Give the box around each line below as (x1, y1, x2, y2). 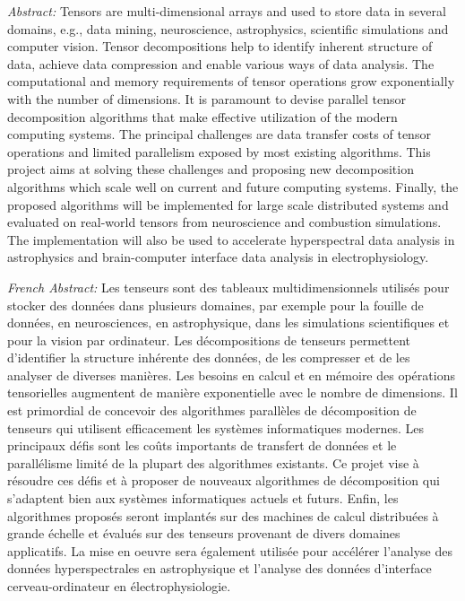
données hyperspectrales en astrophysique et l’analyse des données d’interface (7, 559, 432, 578)
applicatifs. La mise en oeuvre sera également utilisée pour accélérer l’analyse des (7, 541, 453, 560)
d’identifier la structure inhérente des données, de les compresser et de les (7, 348, 410, 367)
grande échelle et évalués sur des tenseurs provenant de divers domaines (7, 524, 400, 543)
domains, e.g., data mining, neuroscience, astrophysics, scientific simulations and (7, 19, 449, 38)
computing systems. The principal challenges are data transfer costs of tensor (7, 125, 431, 144)
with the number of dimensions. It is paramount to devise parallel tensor (7, 89, 407, 108)
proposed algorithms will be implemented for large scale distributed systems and (7, 195, 449, 213)
